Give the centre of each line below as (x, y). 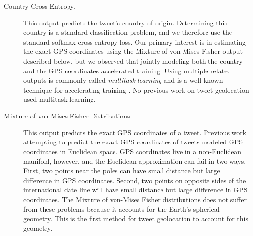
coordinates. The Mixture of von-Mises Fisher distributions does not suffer (135, 199)
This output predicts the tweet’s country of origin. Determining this (126, 22)
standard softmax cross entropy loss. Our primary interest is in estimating (135, 41)
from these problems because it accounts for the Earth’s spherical (122, 209)
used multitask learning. (60, 99)
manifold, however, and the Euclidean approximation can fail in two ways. (135, 161)
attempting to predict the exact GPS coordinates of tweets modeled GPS (133, 142)
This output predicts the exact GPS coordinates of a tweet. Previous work (135, 132)
